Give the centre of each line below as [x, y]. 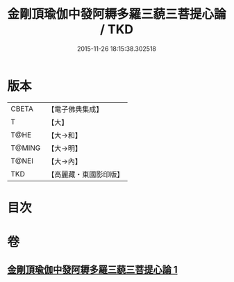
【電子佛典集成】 [75, 109]
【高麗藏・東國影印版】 [86, 174]
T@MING [26, 148]
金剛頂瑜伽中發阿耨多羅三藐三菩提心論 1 [93, 270]
